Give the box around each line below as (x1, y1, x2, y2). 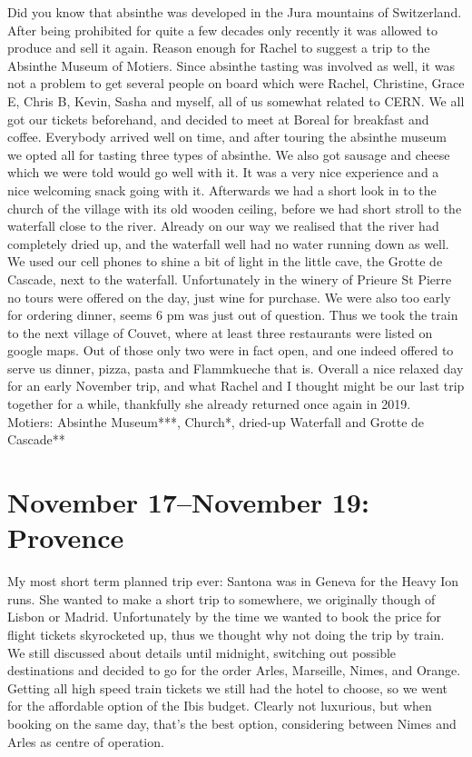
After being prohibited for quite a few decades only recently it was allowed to (7, 20, 438, 39)
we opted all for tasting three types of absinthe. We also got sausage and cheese (7, 144, 450, 164)
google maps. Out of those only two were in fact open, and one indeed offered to (7, 341, 454, 360)
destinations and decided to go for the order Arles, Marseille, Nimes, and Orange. (7, 661, 461, 680)
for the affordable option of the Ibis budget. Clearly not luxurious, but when (7, 696, 432, 715)
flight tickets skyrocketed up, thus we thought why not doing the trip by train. (7, 624, 445, 643)
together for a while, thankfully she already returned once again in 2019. (7, 394, 411, 413)
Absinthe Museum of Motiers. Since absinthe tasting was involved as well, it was (7, 55, 455, 75)
